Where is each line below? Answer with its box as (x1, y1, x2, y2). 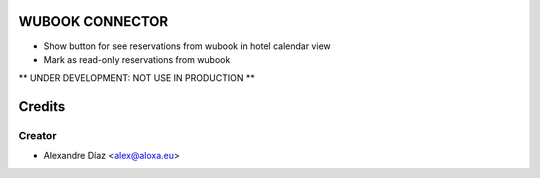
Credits (18, 98, 66, 115)
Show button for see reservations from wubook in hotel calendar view (43, 40, 331, 52)
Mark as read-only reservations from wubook (43, 53, 231, 65)
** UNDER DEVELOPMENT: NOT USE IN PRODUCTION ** (18, 72, 255, 84)
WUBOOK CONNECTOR (18, 13, 169, 30)
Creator (18, 129, 57, 143)
